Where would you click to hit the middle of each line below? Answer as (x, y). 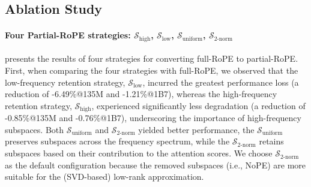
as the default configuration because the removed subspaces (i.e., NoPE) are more (155, 165)
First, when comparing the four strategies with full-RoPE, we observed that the (152, 70)
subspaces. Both (35, 129)
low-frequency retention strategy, (65, 82)
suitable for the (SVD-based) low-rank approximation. (104, 177)
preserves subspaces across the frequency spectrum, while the (117, 141)
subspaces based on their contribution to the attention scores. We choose (139, 153)
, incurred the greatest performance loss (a (221, 82)
